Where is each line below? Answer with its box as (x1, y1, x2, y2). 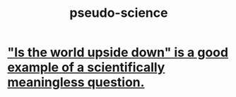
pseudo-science (69, 5, 168, 21)
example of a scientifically (7, 60, 165, 75)
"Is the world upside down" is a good (7, 44, 228, 60)
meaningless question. (7, 75, 145, 91)
